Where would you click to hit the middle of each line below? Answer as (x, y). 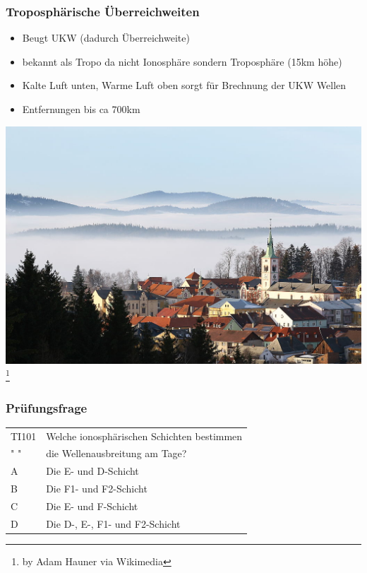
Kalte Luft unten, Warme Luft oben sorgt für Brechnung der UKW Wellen (184, 85)
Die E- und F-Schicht (92, 506)
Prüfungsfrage (47, 407)
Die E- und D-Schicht (92, 471)
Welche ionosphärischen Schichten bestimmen (144, 436)
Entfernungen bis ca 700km (81, 109)
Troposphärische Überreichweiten (103, 11)
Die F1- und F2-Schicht (97, 489)
